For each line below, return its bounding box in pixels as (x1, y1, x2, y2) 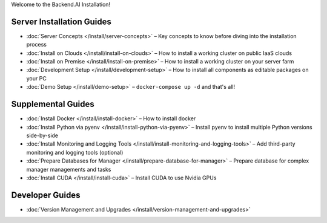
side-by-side (26, 132, 59, 139)
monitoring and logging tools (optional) (26, 149, 124, 156)
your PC (26, 74, 47, 82)
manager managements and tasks (26, 166, 111, 173)
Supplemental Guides (11, 99, 94, 109)
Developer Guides (11, 190, 81, 200)
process (26, 41, 47, 48)
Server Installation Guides (11, 16, 112, 27)
